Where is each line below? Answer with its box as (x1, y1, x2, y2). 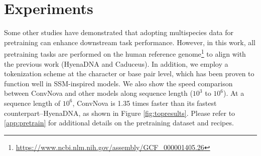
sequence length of (4, 97, 61, 108)
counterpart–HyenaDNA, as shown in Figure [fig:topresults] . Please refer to (4, 107, 235, 118)
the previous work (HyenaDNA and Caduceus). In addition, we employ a (4, 58, 228, 69)
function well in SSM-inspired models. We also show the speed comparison (4, 78, 233, 88)
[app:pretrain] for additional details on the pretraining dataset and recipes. (4, 117, 234, 128)
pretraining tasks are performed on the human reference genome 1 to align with (4, 47, 246, 59)
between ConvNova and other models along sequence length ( (4, 88, 193, 98)
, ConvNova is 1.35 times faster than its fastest (72, 97, 217, 108)
